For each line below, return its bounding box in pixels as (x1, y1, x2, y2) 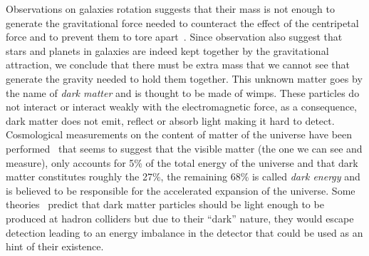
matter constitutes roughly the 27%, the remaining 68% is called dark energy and (6, 169, 360, 184)
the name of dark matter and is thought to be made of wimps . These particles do (6, 85, 360, 100)
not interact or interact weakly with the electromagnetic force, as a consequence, (6, 99, 358, 114)
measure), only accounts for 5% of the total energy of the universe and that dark (6, 155, 358, 170)
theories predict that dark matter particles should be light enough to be (6, 197, 324, 212)
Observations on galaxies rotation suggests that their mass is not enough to (6, 1, 336, 16)
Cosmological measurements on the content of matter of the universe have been (6, 127, 353, 142)
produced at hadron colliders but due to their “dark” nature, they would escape (6, 210, 354, 225)
